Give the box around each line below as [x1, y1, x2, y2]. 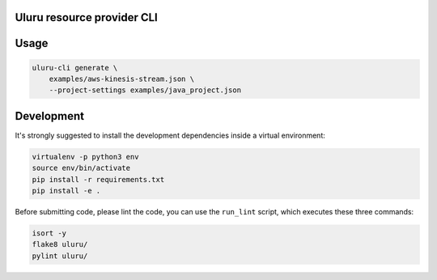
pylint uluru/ [32, 251, 88, 261]
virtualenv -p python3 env [32, 152, 139, 161]
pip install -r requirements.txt [32, 175, 165, 184]
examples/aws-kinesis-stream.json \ [49, 74, 194, 84]
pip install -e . [32, 186, 101, 196]
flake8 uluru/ [32, 240, 88, 249]
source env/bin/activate [32, 163, 131, 173]
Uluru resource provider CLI [15, 11, 158, 24]
